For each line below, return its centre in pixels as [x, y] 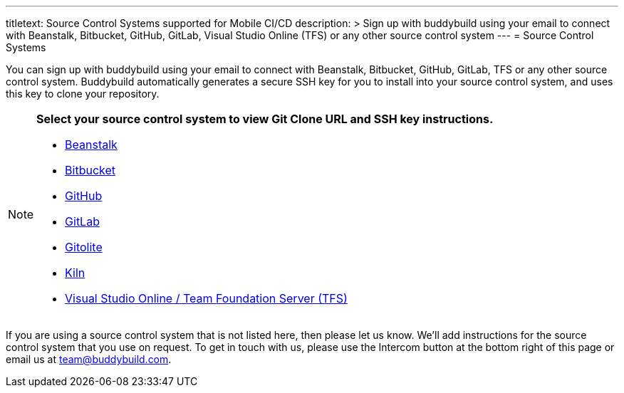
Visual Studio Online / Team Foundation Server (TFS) [206, 298]
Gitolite [84, 247]
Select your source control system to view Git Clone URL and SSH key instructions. [265, 119]
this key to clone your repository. [83, 94]
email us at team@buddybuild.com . [89, 359]
